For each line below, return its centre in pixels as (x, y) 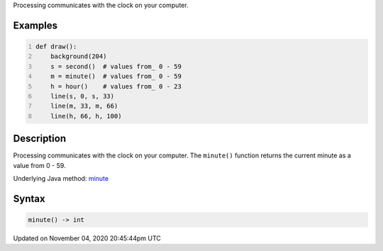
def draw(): (56, 46)
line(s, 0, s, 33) (83, 96)
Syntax (29, 199)
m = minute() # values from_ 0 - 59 (116, 77)
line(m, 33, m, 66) (84, 106)
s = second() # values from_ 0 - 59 (116, 66)
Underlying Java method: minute (61, 179)
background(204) (79, 56)
